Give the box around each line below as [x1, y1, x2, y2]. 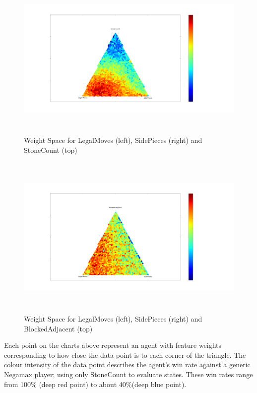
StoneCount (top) [24, 144, 77, 155]
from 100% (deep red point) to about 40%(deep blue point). [4, 379, 187, 389]
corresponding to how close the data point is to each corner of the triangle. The [4, 349, 246, 360]
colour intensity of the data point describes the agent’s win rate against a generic [4, 359, 251, 370]
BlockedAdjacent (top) [24, 323, 93, 333]
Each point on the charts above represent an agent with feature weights [4, 340, 222, 350]
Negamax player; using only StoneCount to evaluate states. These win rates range [4, 369, 253, 380]
